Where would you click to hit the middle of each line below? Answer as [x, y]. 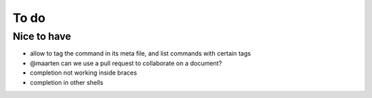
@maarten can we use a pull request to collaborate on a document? [126, 63]
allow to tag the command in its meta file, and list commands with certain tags [141, 53]
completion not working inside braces [83, 73]
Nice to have [42, 36]
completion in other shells [66, 82]
